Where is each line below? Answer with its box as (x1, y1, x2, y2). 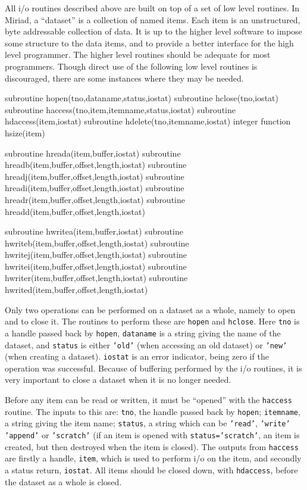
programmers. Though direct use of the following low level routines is (5, 60, 258, 72)
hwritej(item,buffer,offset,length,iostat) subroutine (5, 248, 187, 261)
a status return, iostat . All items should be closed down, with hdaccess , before (5, 464, 298, 476)
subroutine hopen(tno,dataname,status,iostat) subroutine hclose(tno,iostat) (5, 92, 278, 104)
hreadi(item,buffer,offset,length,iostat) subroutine (5, 182, 184, 194)
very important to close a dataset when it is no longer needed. (5, 373, 231, 386)
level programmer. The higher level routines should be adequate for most (5, 48, 271, 61)
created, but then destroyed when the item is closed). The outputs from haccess (5, 440, 299, 452)
